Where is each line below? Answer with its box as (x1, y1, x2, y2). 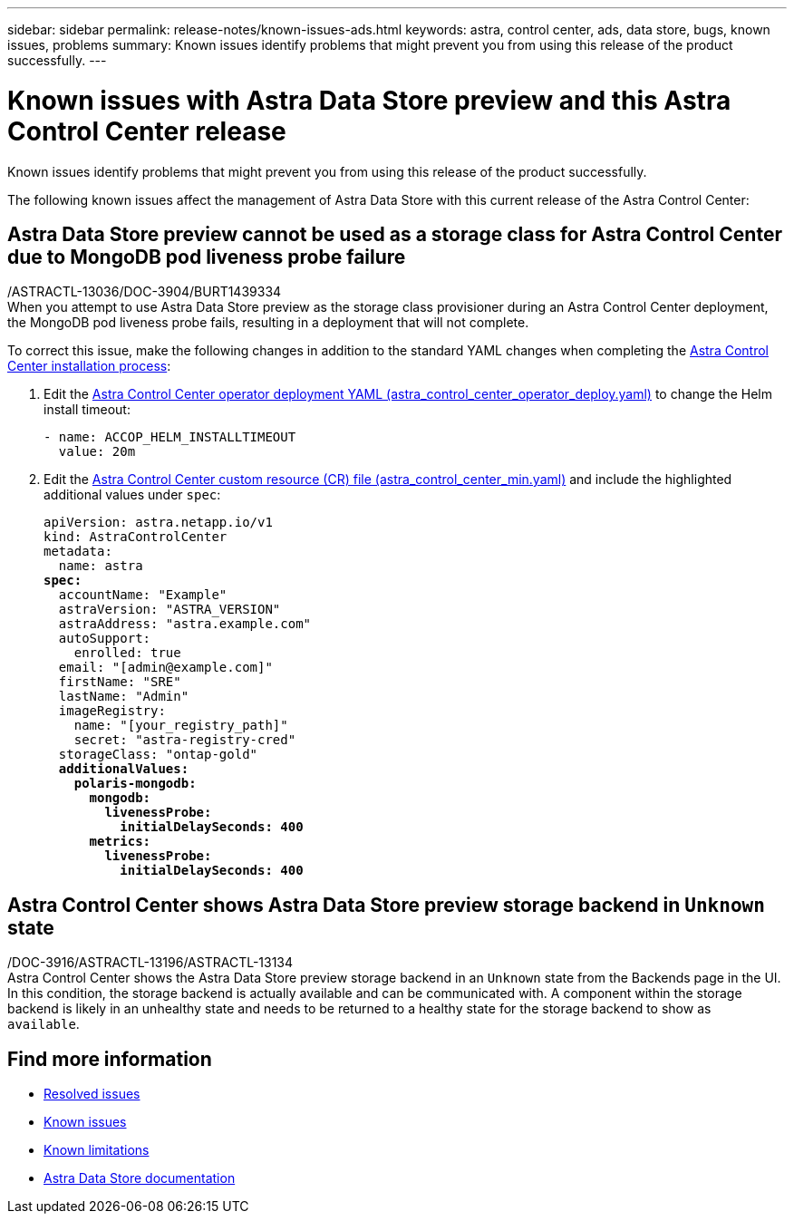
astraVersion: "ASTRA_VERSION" (58, 602, 281, 617)
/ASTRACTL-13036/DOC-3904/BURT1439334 (7, 284, 282, 300)
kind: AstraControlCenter (44, 529, 228, 545)
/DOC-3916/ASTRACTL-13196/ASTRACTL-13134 (7, 955, 294, 971)
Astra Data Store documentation (44, 1170, 236, 1187)
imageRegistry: (58, 703, 166, 719)
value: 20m (58, 444, 136, 460)
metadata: (44, 544, 112, 559)
